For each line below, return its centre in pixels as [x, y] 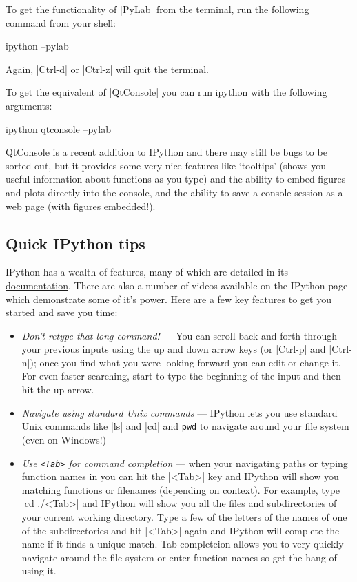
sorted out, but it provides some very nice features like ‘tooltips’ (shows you [166, 165]
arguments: [29, 105]
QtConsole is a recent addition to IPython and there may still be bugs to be [166, 152]
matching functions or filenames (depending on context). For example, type [181, 489]
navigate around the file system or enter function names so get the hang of [179, 557]
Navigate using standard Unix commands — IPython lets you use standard [180, 412]
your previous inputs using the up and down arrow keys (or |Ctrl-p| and [174, 349]
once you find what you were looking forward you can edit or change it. [190, 362]
